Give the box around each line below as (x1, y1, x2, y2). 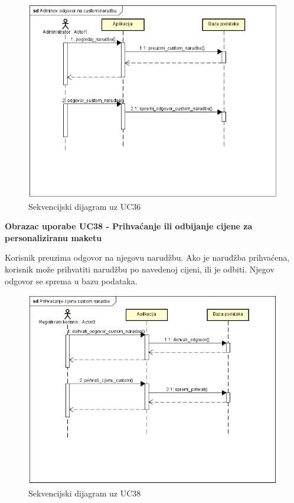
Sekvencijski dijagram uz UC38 (28, 486, 141, 499)
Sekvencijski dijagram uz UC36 (28, 200, 141, 212)
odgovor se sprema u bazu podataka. (5, 274, 138, 287)
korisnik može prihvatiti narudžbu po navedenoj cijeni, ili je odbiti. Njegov (5, 262, 275, 275)
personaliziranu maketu (5, 231, 102, 244)
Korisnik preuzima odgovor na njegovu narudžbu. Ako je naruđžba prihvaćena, (5, 251, 290, 264)
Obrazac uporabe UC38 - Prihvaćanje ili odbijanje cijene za (5, 220, 253, 232)
